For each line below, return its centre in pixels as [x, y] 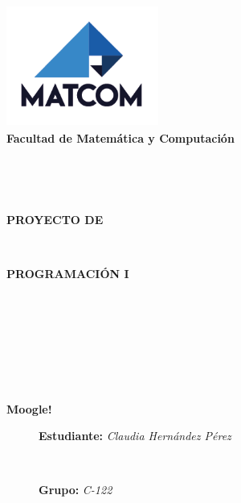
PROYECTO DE [55, 219]
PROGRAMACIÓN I [68, 273]
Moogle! [29, 408]
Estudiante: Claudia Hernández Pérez [135, 436]
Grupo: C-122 [76, 490]
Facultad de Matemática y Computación [120, 137]
